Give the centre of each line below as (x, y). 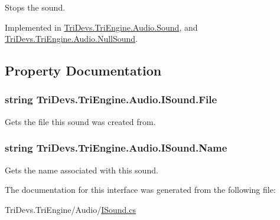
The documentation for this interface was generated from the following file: (140, 190)
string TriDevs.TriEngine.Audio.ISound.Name (116, 148)
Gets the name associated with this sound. (82, 170)
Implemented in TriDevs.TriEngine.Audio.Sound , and (101, 27)
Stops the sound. (35, 7)
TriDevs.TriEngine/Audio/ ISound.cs (70, 209)
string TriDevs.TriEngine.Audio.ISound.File (111, 99)
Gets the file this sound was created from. (80, 121)
